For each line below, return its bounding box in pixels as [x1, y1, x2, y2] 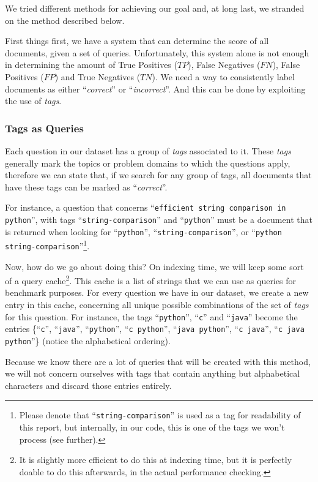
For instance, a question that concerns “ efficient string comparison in [5, 201, 286, 214]
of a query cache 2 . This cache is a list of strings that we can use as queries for [5, 273, 296, 287]
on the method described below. [5, 13, 125, 26]
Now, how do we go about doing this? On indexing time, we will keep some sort [5, 260, 304, 273]
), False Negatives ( [188, 58, 261, 71]
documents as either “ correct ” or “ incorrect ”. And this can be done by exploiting [5, 82, 306, 95]
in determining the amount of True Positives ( [5, 58, 177, 71]
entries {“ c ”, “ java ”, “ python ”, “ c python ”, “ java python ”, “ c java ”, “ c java [5, 322, 305, 335]
